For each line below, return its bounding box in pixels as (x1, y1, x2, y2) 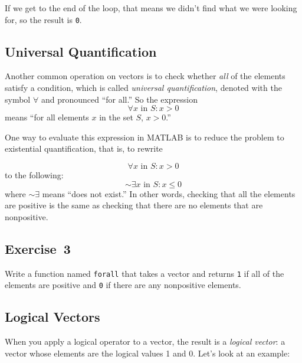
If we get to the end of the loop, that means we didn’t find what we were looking (5, 2, 297, 14)
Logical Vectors (5, 308, 100, 326)
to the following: (5, 169, 64, 181)
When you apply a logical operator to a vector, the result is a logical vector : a (5, 335, 285, 348)
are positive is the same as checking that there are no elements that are (5, 199, 263, 211)
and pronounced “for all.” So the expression (41, 93, 198, 105)
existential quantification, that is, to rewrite (5, 142, 163, 155)
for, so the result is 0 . (5, 13, 82, 25)
